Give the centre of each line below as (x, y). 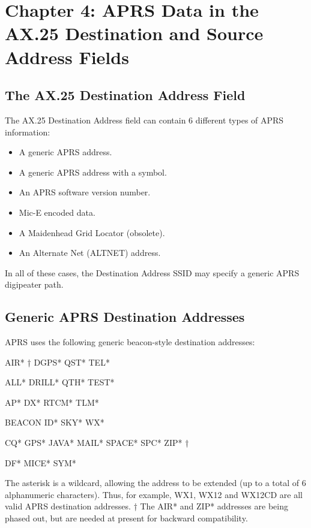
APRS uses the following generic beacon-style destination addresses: (130, 342)
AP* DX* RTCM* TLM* (52, 402)
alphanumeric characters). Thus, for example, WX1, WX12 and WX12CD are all (154, 494)
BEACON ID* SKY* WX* (55, 422)
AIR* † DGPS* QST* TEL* (57, 362)
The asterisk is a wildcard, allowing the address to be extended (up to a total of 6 (155, 483)
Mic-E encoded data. (57, 212)
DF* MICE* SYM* (41, 462)
